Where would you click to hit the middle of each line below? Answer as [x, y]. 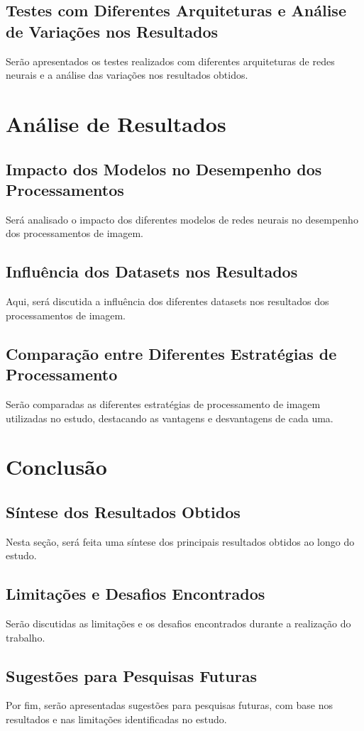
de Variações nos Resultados [112, 31]
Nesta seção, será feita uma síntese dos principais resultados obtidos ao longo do [180, 541]
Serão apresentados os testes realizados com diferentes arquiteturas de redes [170, 61]
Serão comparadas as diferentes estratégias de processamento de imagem [163, 403]
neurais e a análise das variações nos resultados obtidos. [127, 75]
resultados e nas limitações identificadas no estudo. [116, 719]
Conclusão [56, 467]
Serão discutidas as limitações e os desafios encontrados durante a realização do [178, 623]
